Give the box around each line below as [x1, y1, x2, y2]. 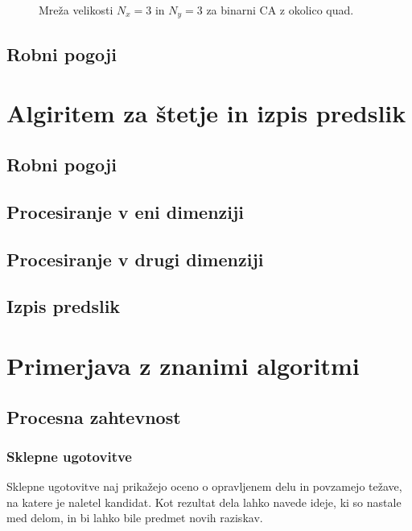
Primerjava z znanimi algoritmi [6, 348, 360, 381]
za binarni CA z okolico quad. [206, 2, 354, 18]
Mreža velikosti [39, 2, 113, 18]
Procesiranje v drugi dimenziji [6, 246, 264, 271]
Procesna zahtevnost [6, 404, 181, 429]
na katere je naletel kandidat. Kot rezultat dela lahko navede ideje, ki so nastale [6, 493, 402, 510]
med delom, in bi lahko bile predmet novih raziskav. [6, 509, 263, 526]
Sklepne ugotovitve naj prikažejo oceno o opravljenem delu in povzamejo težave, [6, 478, 402, 495]
